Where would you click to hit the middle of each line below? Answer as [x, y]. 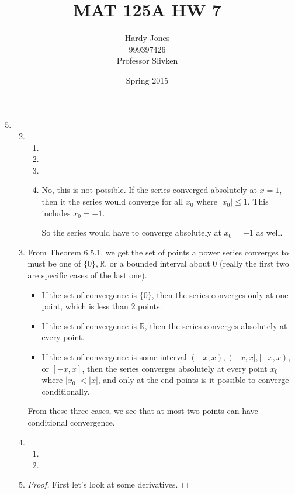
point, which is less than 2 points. [102, 306]
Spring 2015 [147, 80]
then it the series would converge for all [112, 201]
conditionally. [66, 391]
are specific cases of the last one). [87, 275]
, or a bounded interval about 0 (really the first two [197, 263]
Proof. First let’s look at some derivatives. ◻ [108, 484]
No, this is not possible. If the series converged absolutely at [149, 190]
